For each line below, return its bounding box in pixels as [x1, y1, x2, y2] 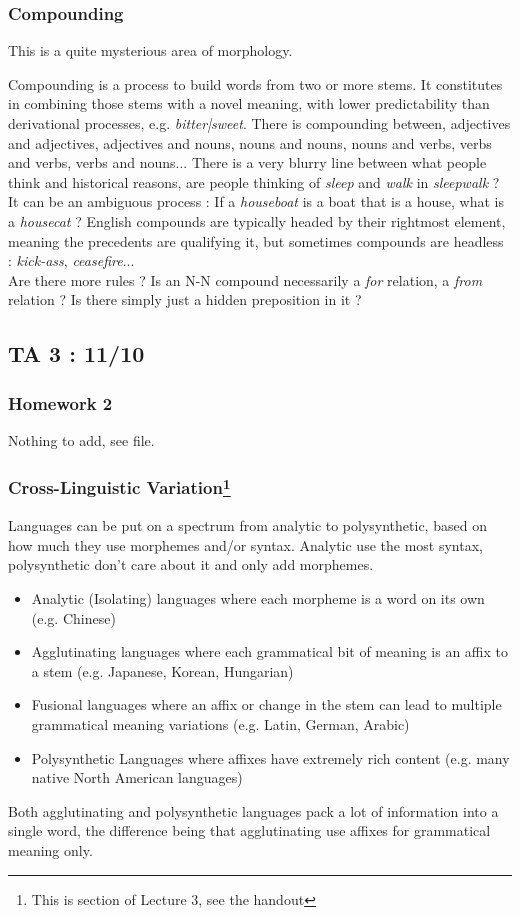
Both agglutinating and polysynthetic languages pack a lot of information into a [8, 800, 499, 821]
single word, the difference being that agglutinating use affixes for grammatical [8, 820, 491, 841]
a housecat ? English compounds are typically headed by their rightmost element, [8, 210, 506, 231]
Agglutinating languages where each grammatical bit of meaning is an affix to [31, 641, 509, 662]
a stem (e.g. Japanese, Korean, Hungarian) [31, 660, 294, 681]
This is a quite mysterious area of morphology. [8, 40, 293, 61]
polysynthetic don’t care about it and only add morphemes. [8, 554, 374, 575]
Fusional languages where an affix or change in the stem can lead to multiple [31, 694, 502, 715]
